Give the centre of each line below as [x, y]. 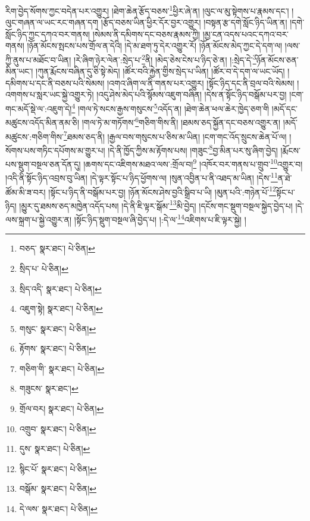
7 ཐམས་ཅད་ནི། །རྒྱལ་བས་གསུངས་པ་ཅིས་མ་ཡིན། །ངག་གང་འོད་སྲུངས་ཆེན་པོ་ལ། [175, 135]
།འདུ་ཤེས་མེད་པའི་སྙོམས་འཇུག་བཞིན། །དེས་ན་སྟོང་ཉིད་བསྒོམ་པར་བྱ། [192, 94]
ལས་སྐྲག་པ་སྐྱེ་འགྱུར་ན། [39, 219]
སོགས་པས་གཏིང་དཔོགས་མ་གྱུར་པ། [55, 150]
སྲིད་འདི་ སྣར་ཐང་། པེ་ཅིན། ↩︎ [60, 288]
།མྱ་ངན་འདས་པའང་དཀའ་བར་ [246, 34]
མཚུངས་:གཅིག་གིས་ [35, 136]
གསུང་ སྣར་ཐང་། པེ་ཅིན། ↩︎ [58, 328]
